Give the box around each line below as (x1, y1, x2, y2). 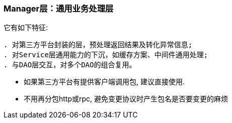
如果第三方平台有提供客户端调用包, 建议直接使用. (24, 77, 185, 86)
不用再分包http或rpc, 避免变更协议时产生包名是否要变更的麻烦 (24, 94, 228, 103)
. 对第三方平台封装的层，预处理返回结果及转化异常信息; (4, 41, 193, 49)
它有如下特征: (4, 23, 48, 32)
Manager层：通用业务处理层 (4, 4, 114, 14)
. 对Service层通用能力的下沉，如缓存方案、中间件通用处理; (4, 51, 208, 59)
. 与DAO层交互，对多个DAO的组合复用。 (4, 61, 136, 69)
